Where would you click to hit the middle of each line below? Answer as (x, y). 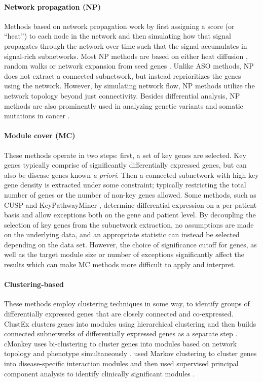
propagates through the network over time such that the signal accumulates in (126, 45)
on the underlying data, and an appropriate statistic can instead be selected (122, 234)
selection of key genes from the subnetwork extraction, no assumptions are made (129, 224)
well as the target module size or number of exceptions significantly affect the (124, 254)
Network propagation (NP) (53, 6)
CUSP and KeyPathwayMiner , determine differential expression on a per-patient (130, 204)
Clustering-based (34, 284)
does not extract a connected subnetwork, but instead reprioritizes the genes (123, 75)
